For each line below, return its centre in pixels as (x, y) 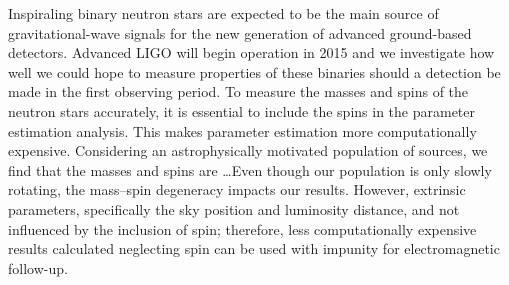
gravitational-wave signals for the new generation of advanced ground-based (240, 32)
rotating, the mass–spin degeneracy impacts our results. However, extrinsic (237, 189)
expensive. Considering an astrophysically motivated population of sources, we (248, 150)
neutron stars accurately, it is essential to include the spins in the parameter (241, 110)
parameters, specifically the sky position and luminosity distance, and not (234, 208)
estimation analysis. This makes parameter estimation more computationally (242, 130)
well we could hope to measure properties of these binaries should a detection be (254, 71)
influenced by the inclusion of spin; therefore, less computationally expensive (242, 228)
